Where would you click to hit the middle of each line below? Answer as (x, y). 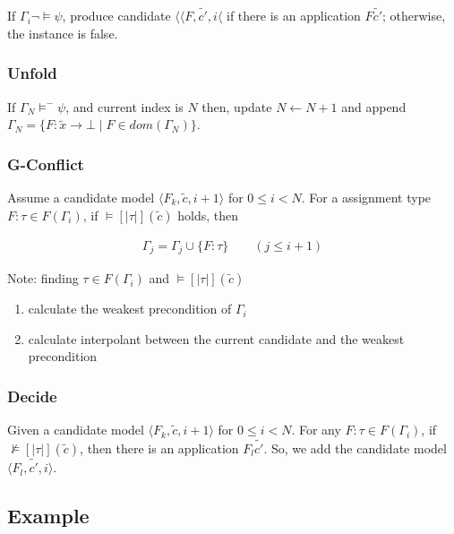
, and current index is (124, 106)
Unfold (32, 73)
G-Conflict (46, 164)
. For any (316, 430)
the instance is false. (63, 33)
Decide (32, 396)
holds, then (208, 215)
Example (48, 516)
